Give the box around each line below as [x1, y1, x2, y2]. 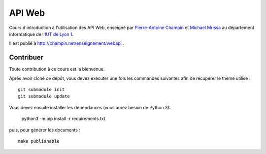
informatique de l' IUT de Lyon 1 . [9, 31, 74, 37]
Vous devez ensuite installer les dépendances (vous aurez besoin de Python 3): [9, 104, 171, 110]
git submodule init [18, 87, 65, 92]
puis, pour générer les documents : [9, 127, 81, 133]
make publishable [18, 138, 60, 144]
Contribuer [9, 53, 44, 62]
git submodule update [18, 93, 70, 99]
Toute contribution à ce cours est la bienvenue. [9, 66, 105, 72]
